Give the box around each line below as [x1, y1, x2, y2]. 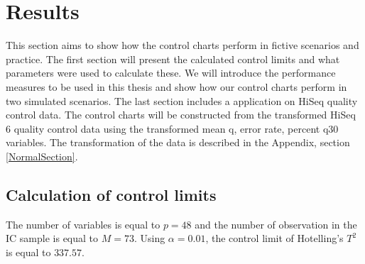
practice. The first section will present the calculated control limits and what [6, 51, 340, 66]
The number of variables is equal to [6, 216, 160, 231]
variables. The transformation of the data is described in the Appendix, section [6, 135, 350, 150]
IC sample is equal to [6, 231, 99, 246]
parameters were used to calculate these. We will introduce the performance [6, 65, 336, 80]
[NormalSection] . [6, 148, 78, 163]
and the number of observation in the [195, 216, 357, 231]
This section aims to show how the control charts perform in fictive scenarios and [6, 38, 359, 53]
